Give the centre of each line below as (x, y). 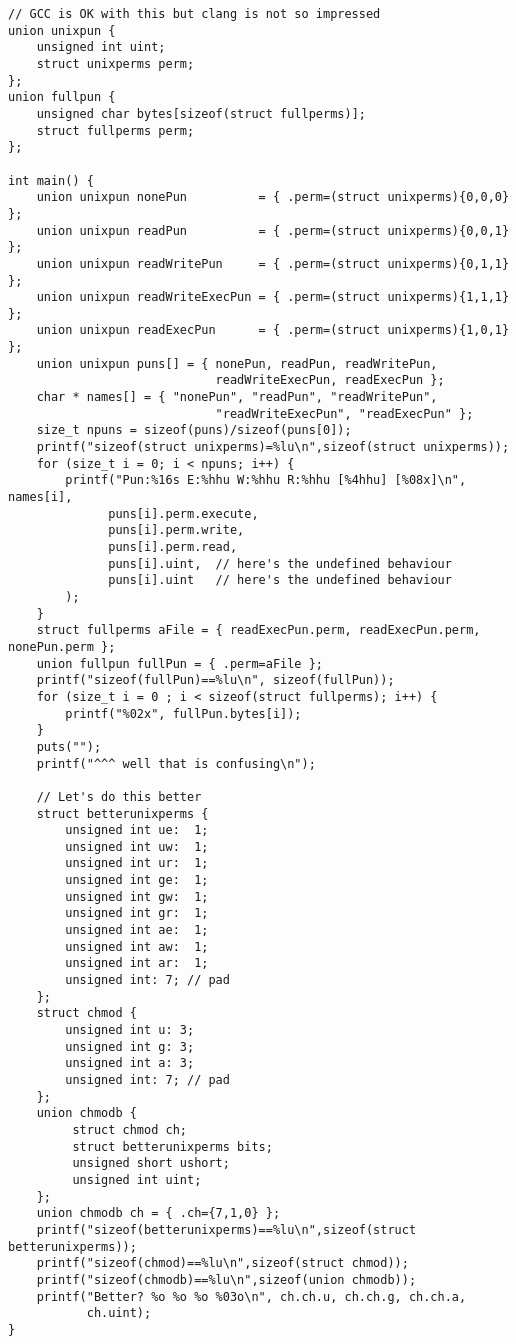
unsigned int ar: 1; (137, 963)
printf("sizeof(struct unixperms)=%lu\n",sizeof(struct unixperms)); (273, 447)
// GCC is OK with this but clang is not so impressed (194, 14)
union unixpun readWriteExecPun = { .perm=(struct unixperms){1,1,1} (273, 297)
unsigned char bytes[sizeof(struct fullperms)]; (201, 113)
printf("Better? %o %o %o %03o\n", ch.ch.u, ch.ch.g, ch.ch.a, (251, 1296)
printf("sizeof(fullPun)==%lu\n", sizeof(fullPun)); (215, 680)
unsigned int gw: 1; (137, 896)
